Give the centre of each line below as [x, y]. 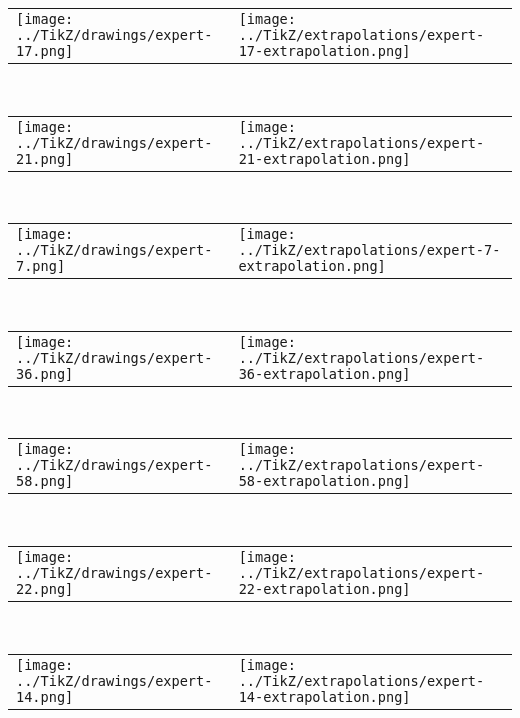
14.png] [45, 696]
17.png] [45, 51]
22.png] [45, 588]
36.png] [45, 373]
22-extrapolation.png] [324, 588]
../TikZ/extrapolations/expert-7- [369, 250]
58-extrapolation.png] [324, 481]
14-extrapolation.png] [324, 696]
